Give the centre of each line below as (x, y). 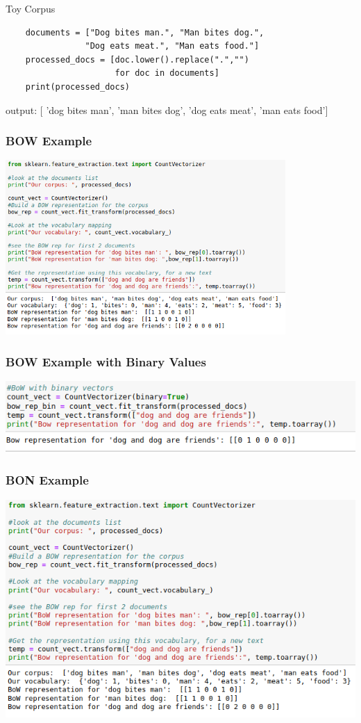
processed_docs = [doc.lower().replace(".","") (137, 59)
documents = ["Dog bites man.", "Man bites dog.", (145, 32)
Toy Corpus (31, 8)
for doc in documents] (167, 73)
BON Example (47, 480)
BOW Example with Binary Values (106, 361)
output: (22, 109)
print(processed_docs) (77, 87)
